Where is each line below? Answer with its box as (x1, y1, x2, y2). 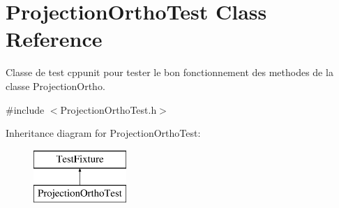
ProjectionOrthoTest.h (60, 102, 157, 117)
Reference (6, 24, 103, 53)
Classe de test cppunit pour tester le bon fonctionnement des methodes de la (6, 65, 333, 80)
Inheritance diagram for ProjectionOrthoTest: (6, 126, 201, 140)
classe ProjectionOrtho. (6, 78, 105, 93)
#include (6, 102, 45, 117)
